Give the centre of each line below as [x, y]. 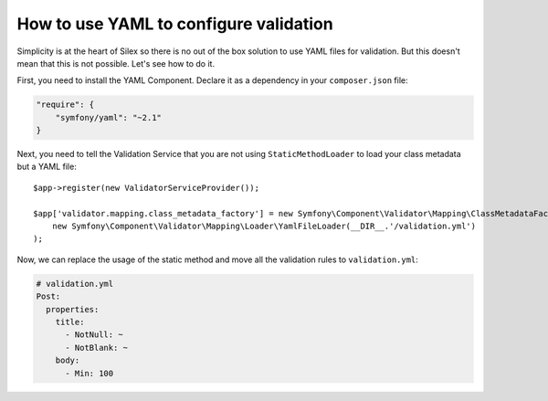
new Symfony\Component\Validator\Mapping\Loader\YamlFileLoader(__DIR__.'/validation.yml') [264, 227]
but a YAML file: [47, 167]
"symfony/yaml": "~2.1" [108, 117]
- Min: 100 [90, 373]
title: [70, 322]
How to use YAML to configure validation [175, 24]
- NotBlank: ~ [96, 348]
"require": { [65, 105]
